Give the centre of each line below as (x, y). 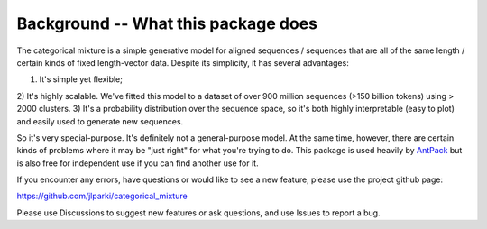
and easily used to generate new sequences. (100, 121)
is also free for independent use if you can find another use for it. (138, 163)
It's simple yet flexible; (81, 79)
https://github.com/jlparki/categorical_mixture (102, 196)
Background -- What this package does (167, 23)
